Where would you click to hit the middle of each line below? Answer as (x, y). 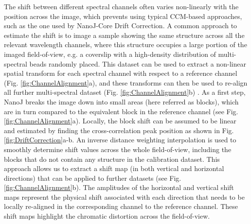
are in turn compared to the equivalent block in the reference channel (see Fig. (121, 111)
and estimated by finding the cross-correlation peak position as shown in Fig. (119, 130)
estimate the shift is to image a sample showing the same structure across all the (124, 35)
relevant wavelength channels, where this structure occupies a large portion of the (125, 44)
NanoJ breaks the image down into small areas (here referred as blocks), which (121, 101)
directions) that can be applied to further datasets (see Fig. (93, 178)
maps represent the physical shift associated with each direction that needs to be (124, 197)
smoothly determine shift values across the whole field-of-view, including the (118, 149)
